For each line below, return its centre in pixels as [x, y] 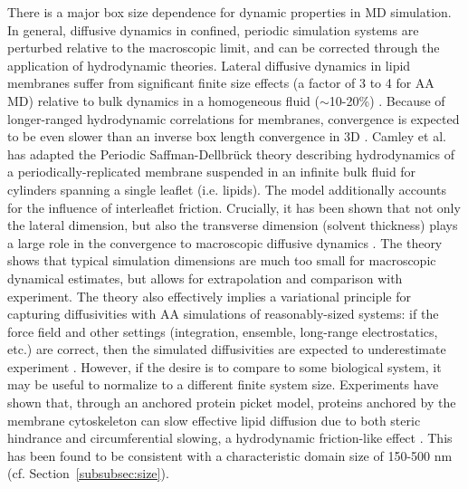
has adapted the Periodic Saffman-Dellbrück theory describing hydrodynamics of [231, 153]
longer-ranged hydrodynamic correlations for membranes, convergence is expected [234, 118]
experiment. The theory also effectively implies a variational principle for [210, 296]
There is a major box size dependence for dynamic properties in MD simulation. [229, 12]
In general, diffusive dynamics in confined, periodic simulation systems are [213, 29]
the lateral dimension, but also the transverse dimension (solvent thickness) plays [233, 225]
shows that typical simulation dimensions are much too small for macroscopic [222, 260]
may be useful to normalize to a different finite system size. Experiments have [223, 384]
